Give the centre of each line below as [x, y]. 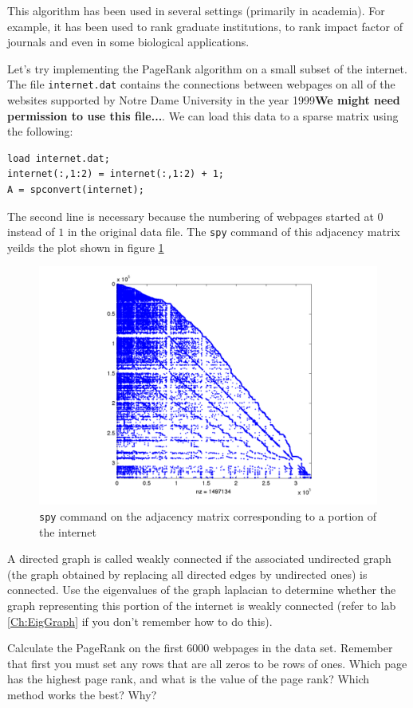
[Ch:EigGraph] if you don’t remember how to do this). [140, 621]
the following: [40, 131]
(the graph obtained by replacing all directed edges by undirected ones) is [187, 574]
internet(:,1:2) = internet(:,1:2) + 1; [116, 174]
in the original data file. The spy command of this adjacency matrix [234, 232]
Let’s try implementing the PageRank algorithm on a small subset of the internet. [207, 68]
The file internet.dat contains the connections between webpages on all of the [201, 84]
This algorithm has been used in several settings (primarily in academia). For [196, 10]
